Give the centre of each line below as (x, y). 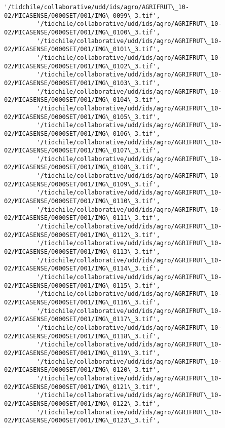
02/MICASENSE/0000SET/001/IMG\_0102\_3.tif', (82, 66)
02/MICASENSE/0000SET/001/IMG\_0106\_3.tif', (82, 133)
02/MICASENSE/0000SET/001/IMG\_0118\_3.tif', (82, 336)
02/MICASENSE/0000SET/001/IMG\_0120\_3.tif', (82, 370)
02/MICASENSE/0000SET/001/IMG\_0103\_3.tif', (82, 83)
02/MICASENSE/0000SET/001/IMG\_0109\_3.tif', (82, 184)
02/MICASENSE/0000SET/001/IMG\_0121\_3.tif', (82, 387)
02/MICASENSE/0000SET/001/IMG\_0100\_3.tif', (82, 32)
